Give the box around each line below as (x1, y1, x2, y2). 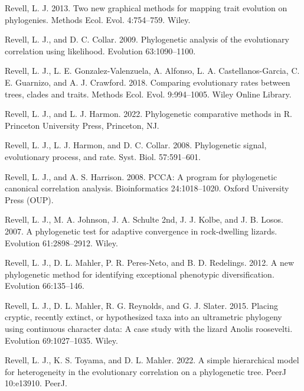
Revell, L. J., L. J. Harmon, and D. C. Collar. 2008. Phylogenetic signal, (5, 139, 267, 151)
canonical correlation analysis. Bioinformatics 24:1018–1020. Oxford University (5, 182, 289, 194)
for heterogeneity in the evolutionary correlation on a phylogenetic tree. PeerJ (5, 365, 287, 377)
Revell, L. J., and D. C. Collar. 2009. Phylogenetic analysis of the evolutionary (5, 33, 289, 45)
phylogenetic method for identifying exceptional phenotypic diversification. (5, 268, 274, 280)
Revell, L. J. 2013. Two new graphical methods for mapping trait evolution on (5, 2, 287, 14)
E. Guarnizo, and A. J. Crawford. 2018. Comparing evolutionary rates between (5, 76, 290, 88)
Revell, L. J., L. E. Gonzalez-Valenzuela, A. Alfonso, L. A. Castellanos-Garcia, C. (5, 64, 300, 77)
